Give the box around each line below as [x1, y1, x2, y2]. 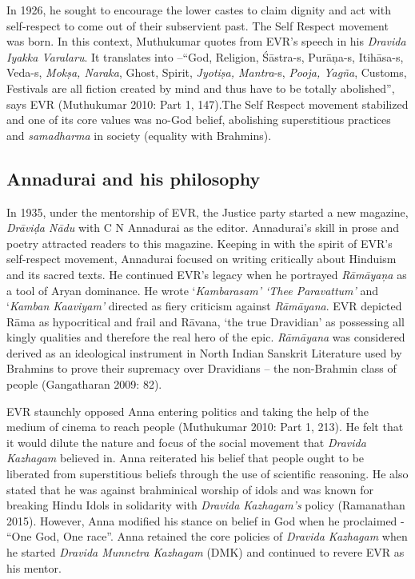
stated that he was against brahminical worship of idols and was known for [6, 481, 374, 497]
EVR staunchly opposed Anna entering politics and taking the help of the [6, 402, 369, 419]
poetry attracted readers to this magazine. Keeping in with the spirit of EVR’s [6, 234, 393, 251]
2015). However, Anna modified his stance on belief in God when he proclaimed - [6, 512, 405, 529]
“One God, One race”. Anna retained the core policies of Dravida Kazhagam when [6, 528, 408, 545]
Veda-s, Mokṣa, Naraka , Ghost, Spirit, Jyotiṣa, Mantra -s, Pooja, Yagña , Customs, [6, 64, 407, 81]
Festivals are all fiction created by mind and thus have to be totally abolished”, [6, 79, 395, 96]
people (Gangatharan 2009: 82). [6, 376, 162, 393]
